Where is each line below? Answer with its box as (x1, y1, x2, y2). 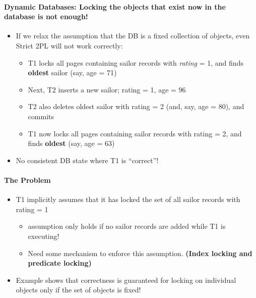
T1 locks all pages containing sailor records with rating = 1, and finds (28, 57, 243, 68)
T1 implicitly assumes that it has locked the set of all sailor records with (16, 194, 240, 205)
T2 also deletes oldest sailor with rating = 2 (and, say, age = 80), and (28, 101, 244, 112)
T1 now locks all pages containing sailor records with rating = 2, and (28, 128, 242, 138)
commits (28, 111, 54, 121)
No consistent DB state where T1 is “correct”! (16, 155, 159, 165)
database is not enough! (4, 11, 88, 22)
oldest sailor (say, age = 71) (28, 67, 117, 78)
